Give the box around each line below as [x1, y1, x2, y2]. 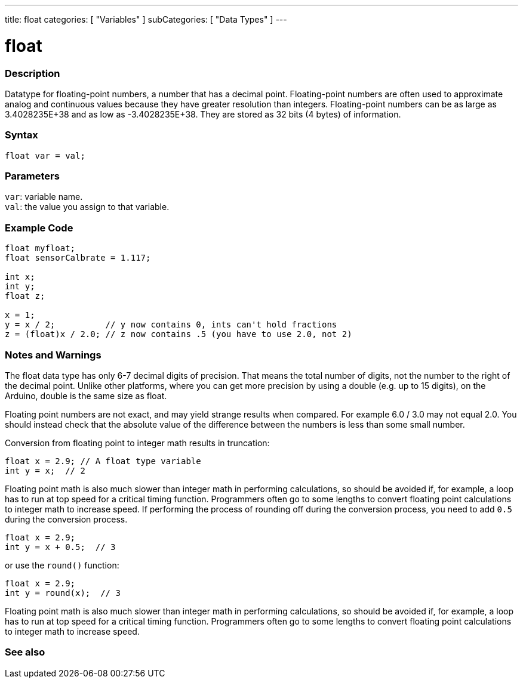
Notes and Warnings [5, 348, 101, 361]
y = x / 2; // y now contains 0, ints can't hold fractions [5, 320, 337, 330]
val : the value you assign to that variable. [5, 202, 170, 212]
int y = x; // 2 [5, 465, 85, 475]
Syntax [5, 129, 38, 141]
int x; [5, 272, 35, 282]
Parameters [5, 170, 60, 182]
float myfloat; [5, 243, 76, 254]
